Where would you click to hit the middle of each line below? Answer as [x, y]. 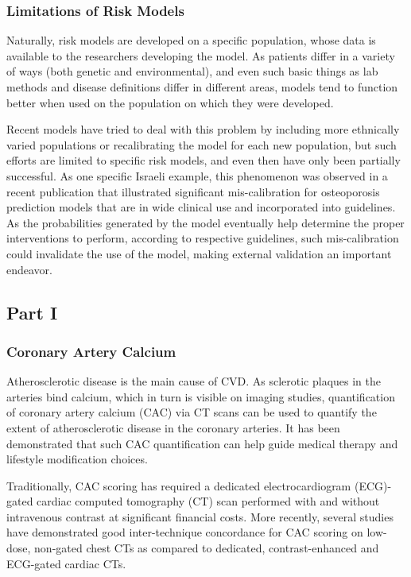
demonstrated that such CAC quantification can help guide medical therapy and [202, 443]
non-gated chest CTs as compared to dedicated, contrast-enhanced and [207, 548]
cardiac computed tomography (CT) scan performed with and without [208, 501]
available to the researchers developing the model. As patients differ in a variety [201, 55]
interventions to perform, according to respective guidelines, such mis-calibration [203, 238]
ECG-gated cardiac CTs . [66, 563]
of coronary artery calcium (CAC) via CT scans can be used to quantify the [192, 412]
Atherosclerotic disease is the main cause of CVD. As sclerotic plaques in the [194, 381]
